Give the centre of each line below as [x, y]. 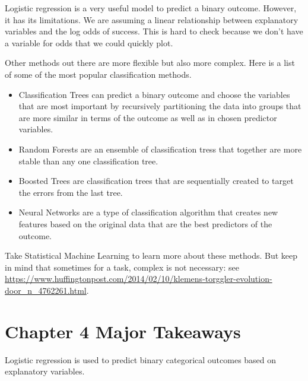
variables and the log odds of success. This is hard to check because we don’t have [154, 31]
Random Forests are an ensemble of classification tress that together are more [160, 149]
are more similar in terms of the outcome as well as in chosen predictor [148, 117]
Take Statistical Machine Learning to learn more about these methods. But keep [151, 255]
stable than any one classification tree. [88, 161]
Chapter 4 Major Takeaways [123, 331]
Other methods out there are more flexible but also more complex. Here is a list [150, 63]
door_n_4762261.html [46, 290]
